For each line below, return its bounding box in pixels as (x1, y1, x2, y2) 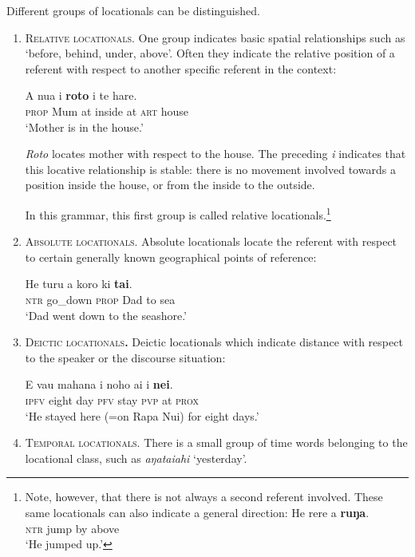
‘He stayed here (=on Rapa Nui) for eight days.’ (25, 407, 259, 424)
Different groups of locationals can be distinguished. (6, 2, 260, 18)
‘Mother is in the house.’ (25, 118, 144, 135)
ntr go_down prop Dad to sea (25, 290, 176, 307)
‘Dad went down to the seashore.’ (25, 306, 187, 323)
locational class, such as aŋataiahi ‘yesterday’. (25, 449, 247, 466)
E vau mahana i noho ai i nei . (25, 376, 173, 393)
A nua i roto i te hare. (25, 87, 137, 104)
